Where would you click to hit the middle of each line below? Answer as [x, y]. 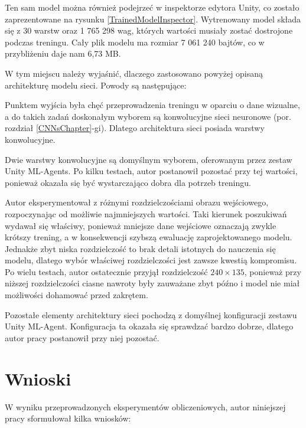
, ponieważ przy [273, 271]
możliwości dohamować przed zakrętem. [76, 295]
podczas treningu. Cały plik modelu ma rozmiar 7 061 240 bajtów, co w [135, 42]
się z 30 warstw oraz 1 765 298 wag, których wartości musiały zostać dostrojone [149, 30]
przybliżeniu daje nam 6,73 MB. [63, 53]
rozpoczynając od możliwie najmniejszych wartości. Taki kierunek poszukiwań [146, 213]
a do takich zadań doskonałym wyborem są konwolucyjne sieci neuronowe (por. [148, 116]
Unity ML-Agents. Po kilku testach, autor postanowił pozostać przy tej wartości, [151, 171]
